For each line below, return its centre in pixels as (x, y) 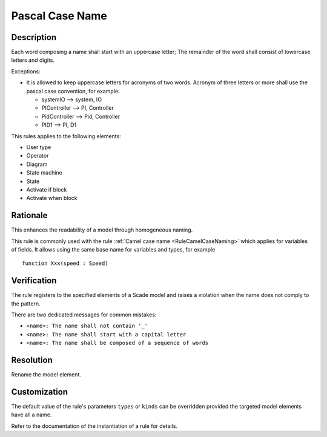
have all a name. (31, 415)
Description (34, 37)
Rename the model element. (46, 375)
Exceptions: (26, 71)
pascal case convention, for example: (73, 91)
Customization (40, 392)
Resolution (32, 360)
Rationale (29, 215)
